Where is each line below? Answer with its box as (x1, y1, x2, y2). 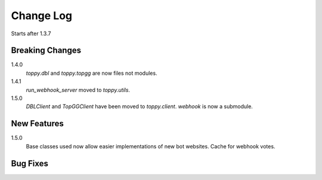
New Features (11, 118, 64, 129)
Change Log (11, 9, 73, 22)
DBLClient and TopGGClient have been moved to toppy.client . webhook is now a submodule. (26, 103, 253, 110)
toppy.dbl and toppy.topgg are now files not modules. (26, 69, 157, 77)
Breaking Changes (11, 45, 82, 56)
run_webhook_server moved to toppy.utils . (26, 86, 131, 93)
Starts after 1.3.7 (11, 30, 51, 37)
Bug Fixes (11, 158, 49, 169)
